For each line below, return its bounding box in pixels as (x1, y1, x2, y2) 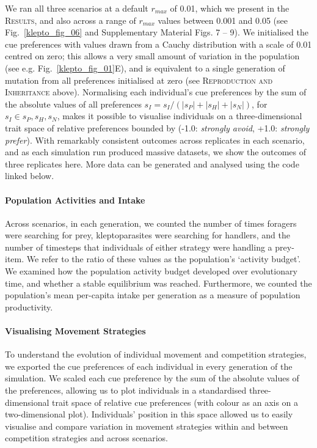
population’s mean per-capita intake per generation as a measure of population (5, 288, 301, 301)
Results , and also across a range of (5, 13, 136, 26)
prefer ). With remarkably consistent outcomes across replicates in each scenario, (5, 133, 305, 146)
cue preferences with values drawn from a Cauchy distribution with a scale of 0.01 (5, 37, 312, 50)
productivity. (5, 300, 53, 313)
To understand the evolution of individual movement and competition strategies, (5, 348, 307, 361)
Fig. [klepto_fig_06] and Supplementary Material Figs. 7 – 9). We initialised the (5, 26, 308, 39)
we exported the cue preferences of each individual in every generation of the (5, 359, 293, 372)
